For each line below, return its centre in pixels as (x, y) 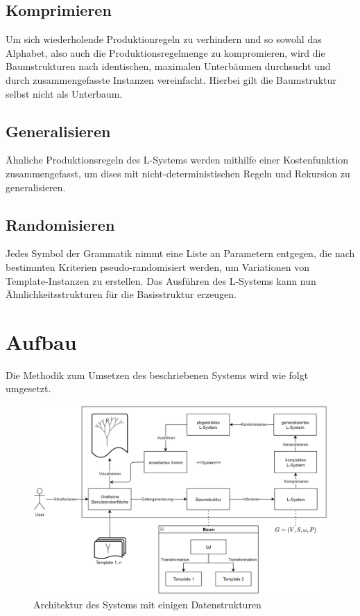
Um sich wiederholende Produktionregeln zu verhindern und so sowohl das (164, 39)
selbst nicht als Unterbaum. (64, 93)
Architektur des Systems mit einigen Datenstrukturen (147, 604)
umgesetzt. (28, 388)
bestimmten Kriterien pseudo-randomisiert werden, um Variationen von (157, 266)
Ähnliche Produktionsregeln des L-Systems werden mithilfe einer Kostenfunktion (177, 160)
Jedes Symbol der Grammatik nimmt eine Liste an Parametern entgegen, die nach (180, 253)
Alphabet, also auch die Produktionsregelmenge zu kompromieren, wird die (165, 52)
